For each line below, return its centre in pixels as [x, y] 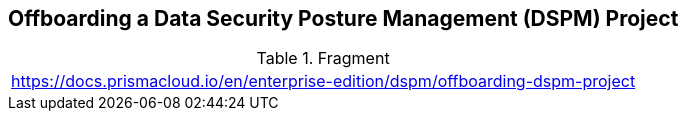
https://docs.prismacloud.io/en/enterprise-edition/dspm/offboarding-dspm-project [323, 81]
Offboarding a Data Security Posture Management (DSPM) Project [343, 18]
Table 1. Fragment [323, 58]
